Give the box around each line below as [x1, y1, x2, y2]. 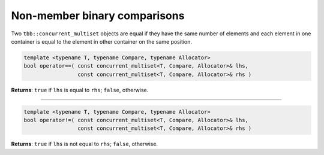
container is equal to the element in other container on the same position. [11, 38, 192, 45]
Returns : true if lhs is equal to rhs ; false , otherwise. [11, 86, 149, 93]
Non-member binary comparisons [11, 9, 185, 22]
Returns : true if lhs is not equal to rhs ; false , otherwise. [11, 141, 158, 148]
